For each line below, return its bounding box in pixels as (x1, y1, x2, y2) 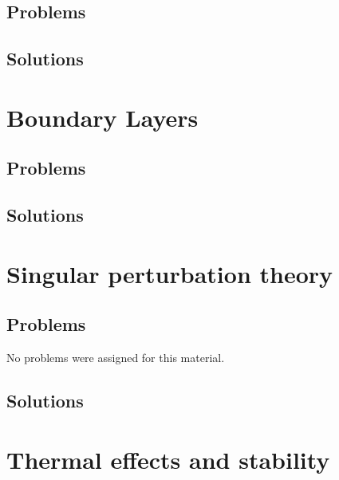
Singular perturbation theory (6, 257, 333, 289)
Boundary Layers (6, 100, 199, 133)
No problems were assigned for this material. (6, 349, 225, 366)
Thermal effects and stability (6, 443, 330, 475)
